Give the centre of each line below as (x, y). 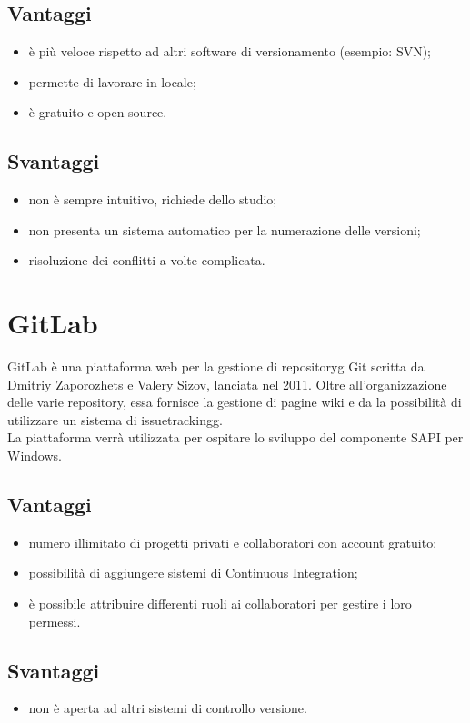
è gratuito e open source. (98, 112)
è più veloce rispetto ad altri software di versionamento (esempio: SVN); (230, 51)
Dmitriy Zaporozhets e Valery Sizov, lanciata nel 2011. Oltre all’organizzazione (227, 384)
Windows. (35, 456)
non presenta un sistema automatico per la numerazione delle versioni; (225, 229)
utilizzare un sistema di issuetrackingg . (115, 419)
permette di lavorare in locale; (112, 81)
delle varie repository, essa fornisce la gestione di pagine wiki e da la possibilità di (235, 402)
